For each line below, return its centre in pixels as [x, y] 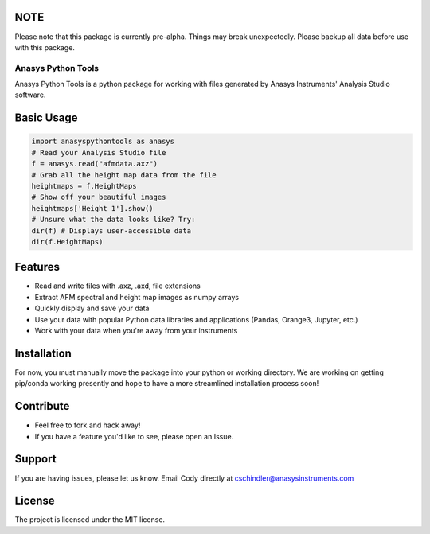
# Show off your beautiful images [99, 197]
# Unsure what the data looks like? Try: [113, 220]
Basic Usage [46, 118]
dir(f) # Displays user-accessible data [111, 230]
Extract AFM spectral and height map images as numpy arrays [137, 297]
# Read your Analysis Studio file [99, 152]
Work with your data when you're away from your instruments [136, 331]
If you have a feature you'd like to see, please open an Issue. [134, 436]
